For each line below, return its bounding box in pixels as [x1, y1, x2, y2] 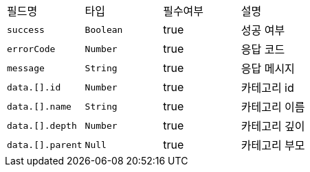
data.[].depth [7, 120, 77, 131]
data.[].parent [7, 139, 82, 150]
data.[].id [7, 82, 61, 93]
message [7, 62, 45, 73]
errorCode [7, 43, 56, 54]
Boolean [85, 24, 123, 35]
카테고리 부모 [241, 138, 305, 152]
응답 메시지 [241, 62, 295, 75]
